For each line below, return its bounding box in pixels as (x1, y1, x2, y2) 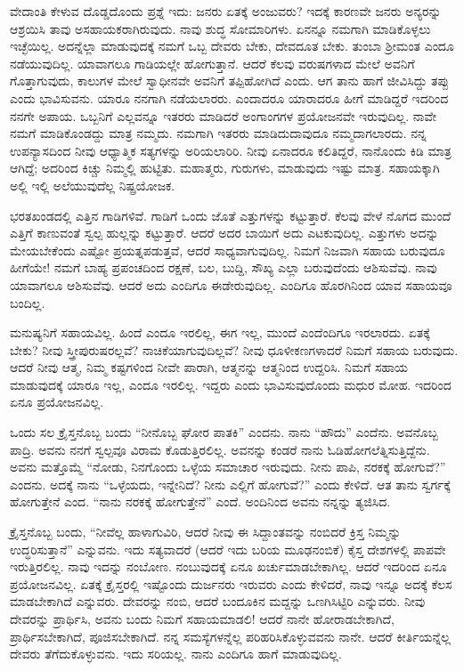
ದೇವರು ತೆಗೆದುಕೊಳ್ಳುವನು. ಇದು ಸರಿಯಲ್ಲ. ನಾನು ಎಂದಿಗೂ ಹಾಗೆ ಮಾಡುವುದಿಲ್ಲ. (10, 644, 342, 663)
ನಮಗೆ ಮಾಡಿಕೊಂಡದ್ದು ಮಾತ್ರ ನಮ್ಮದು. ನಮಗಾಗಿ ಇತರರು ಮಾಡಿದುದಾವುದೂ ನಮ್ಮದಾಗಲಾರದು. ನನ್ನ (10, 124, 427, 142)
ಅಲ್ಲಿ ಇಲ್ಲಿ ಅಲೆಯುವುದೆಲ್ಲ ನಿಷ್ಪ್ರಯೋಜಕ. (10, 175, 175, 194)
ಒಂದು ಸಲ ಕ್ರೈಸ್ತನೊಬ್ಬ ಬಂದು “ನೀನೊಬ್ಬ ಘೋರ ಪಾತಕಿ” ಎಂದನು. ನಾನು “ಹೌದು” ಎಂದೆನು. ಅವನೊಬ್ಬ (10, 423, 438, 441)
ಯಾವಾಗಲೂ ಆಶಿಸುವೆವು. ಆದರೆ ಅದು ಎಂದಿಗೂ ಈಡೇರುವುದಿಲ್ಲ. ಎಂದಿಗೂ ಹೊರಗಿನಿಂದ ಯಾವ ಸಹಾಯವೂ (10, 275, 452, 294)
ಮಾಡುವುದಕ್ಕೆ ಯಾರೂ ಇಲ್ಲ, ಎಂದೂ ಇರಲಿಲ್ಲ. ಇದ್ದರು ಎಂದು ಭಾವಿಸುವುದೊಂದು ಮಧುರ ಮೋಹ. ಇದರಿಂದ (10, 375, 452, 393)
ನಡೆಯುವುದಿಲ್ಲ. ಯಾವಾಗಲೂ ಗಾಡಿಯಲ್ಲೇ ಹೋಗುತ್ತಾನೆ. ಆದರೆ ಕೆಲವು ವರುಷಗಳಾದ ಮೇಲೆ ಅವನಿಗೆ (10, 53, 415, 72)
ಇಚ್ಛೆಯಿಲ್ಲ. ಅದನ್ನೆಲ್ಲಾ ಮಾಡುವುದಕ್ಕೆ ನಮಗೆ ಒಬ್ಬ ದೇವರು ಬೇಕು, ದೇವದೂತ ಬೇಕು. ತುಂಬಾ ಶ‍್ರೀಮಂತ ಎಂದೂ (10, 36, 454, 55)
